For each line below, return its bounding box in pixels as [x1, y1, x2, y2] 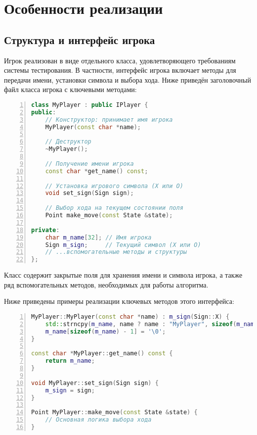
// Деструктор [45, 138, 91, 145]
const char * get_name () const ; [45, 167, 148, 175]
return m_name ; [45, 357, 95, 365]
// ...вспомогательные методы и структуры [45, 248, 187, 256]
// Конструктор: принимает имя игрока [45, 116, 173, 123]
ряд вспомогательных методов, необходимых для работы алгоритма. [4, 279, 209, 290]
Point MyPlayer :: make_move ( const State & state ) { [31, 409, 198, 416]
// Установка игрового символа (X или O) [45, 182, 183, 190]
